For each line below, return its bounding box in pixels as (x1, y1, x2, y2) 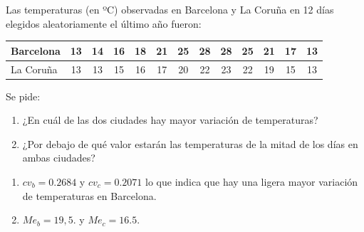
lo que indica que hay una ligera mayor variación (145, 174, 358, 189)
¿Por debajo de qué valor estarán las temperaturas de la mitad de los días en (22, 136, 358, 151)
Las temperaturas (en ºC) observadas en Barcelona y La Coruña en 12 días (6, 2, 334, 16)
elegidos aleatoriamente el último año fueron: (6, 16, 202, 31)
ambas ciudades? (22, 150, 95, 165)
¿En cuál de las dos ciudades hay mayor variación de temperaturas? (22, 112, 318, 127)
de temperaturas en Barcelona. (22, 188, 157, 203)
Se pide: (6, 88, 41, 103)
